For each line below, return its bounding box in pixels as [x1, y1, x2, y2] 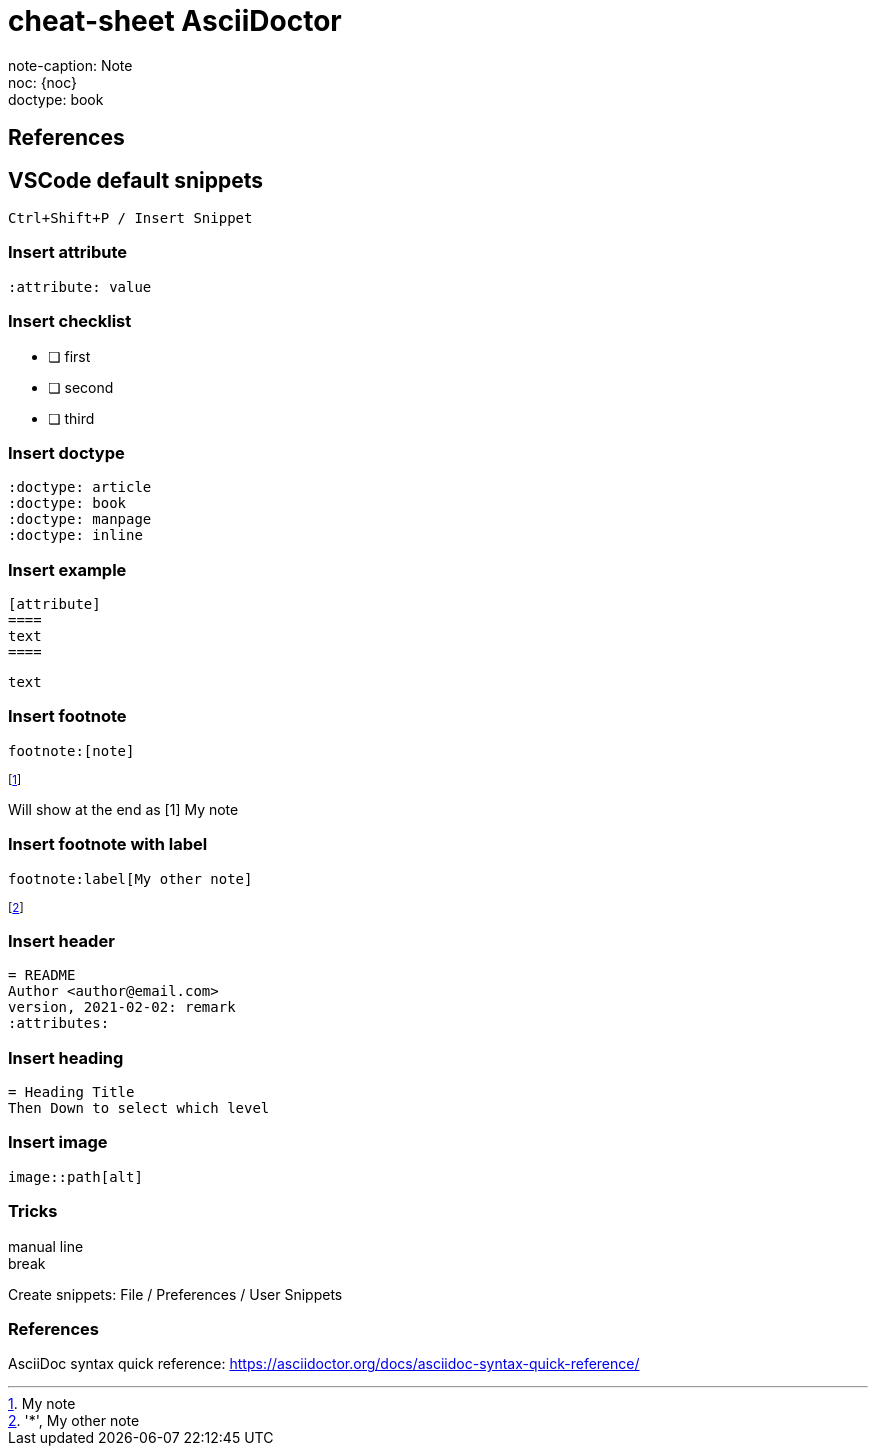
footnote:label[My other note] [8, 870, 253, 887]
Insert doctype [8, 442, 125, 463]
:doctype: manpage [8, 511, 152, 528]
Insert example [8, 559, 127, 580]
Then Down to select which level [8, 1100, 270, 1117]
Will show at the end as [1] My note [8, 800, 239, 818]
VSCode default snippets [8, 167, 263, 193]
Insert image [8, 1132, 108, 1153]
